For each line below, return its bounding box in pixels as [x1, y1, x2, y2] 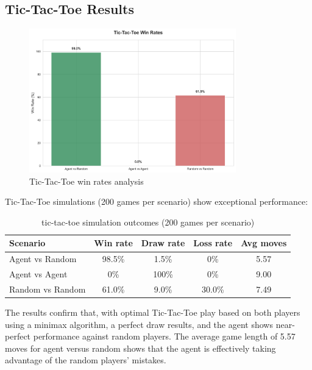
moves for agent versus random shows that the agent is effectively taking [5, 341, 276, 354]
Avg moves [241, 237, 287, 249]
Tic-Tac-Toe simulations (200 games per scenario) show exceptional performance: [5, 195, 308, 208]
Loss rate [193, 237, 233, 249]
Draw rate [141, 237, 185, 249]
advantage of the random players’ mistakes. [5, 354, 166, 366]
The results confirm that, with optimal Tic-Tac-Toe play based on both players [5, 306, 300, 319]
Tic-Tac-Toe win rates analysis [29, 174, 144, 187]
